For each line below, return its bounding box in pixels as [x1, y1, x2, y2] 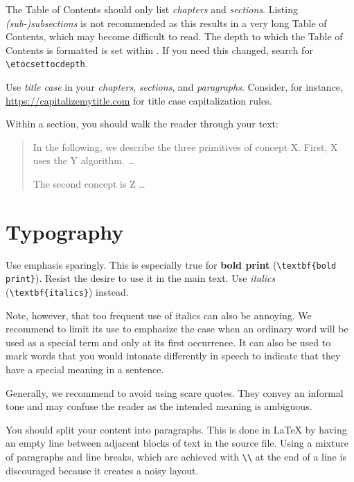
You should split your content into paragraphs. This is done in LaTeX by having [6, 422, 347, 436]
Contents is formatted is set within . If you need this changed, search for [6, 42, 313, 57]
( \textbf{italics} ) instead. [6, 285, 129, 299]
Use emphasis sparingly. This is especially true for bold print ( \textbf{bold [6, 257, 337, 271]
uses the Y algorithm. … [33, 153, 134, 168]
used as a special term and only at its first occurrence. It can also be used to [6, 334, 331, 349]
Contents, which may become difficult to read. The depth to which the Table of [6, 29, 343, 44]
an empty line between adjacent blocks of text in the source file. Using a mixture [6, 436, 348, 450]
